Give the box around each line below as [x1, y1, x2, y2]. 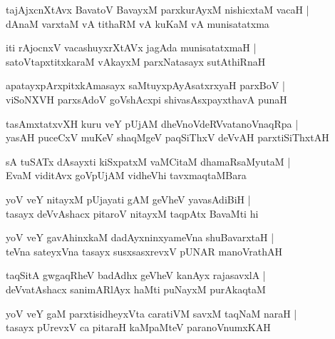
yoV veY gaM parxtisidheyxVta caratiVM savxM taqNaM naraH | [6, 305, 297, 320]
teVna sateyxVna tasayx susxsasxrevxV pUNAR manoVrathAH [6, 243, 283, 258]
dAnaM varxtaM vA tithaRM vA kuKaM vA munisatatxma [6, 16, 269, 31]
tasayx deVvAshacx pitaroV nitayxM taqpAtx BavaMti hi [6, 206, 259, 221]
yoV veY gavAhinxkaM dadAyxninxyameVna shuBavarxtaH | [6, 230, 274, 245]
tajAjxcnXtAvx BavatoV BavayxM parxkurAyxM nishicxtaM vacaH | [6, 2, 309, 16]
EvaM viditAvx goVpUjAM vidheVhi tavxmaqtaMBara [6, 168, 247, 183]
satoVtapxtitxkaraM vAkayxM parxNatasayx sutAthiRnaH [6, 54, 266, 69]
